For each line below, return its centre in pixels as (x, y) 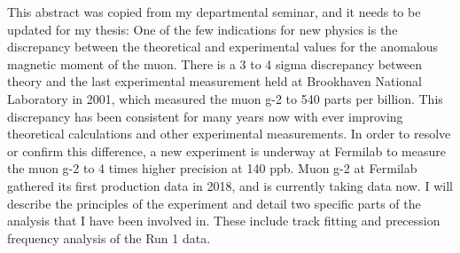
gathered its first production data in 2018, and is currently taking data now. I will (230, 185)
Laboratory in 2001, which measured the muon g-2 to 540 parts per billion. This (225, 98)
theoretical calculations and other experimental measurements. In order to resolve (229, 134)
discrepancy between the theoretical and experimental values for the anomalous (223, 47)
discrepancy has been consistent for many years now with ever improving (205, 116)
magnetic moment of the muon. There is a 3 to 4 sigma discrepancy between (215, 63)
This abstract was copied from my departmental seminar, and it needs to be (214, 12)
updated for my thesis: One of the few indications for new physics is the (203, 29)
